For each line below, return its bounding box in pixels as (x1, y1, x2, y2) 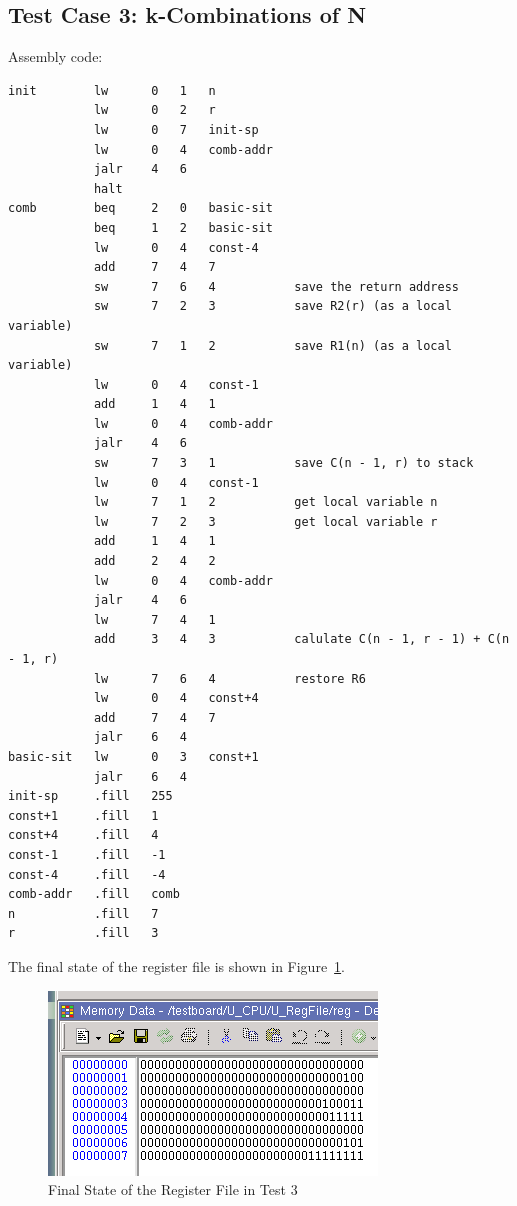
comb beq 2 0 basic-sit (8, 201, 273, 216)
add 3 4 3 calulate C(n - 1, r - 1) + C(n (93, 632, 510, 647)
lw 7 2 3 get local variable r (93, 514, 438, 529)
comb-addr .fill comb (8, 887, 180, 902)
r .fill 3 (8, 926, 159, 941)
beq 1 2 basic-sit (93, 220, 273, 235)
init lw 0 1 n (8, 83, 216, 98)
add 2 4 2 (93, 554, 216, 569)
